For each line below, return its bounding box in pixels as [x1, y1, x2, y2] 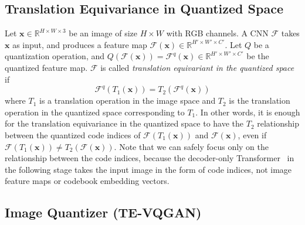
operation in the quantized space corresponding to [5, 105, 185, 118]
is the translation [229, 94, 290, 107]
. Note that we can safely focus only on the [114, 140, 269, 152]
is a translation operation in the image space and [39, 94, 216, 107]
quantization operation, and [5, 50, 105, 62]
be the [246, 50, 269, 62]
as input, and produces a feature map [12, 38, 147, 50]
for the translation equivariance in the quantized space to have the [5, 117, 244, 129]
